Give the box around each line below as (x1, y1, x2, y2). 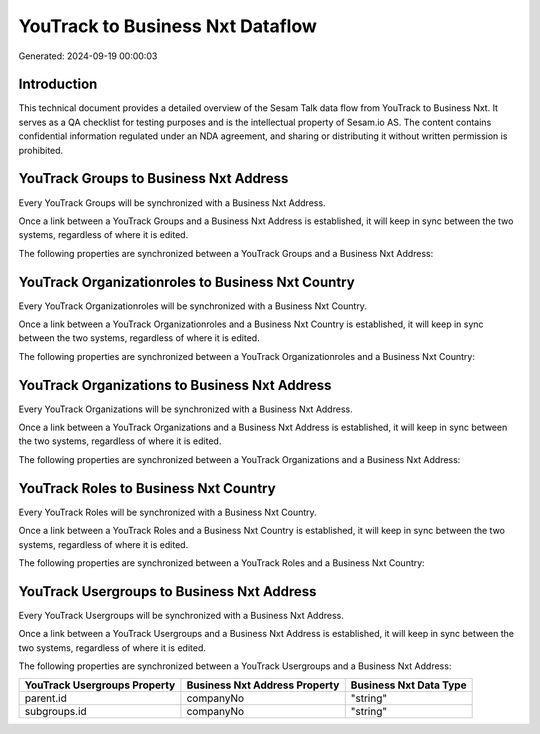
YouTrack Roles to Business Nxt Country (18, 480, 276, 497)
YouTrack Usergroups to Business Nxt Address (18, 583, 317, 600)
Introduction (18, 76, 98, 93)
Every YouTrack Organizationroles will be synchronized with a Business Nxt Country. (18, 300, 367, 312)
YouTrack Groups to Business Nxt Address (18, 170, 289, 187)
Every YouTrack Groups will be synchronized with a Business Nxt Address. (18, 196, 326, 209)
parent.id (24, 691, 67, 705)
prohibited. (18, 144, 64, 156)
